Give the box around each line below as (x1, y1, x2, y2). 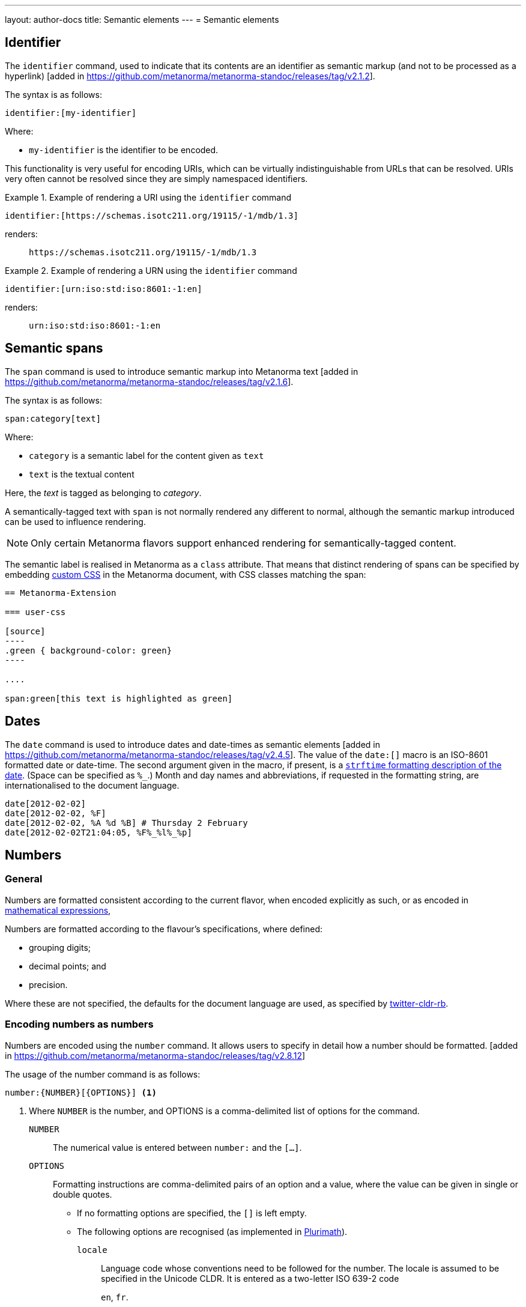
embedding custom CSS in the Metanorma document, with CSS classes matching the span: (5, 569, 366, 580)
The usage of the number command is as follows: (5, 1069, 201, 1079)
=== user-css (5, 607, 66, 617)
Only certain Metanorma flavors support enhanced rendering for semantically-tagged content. (31, 536, 456, 549)
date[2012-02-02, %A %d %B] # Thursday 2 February (5, 817, 248, 828)
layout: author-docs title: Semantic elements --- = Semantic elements (5, 14, 279, 25)
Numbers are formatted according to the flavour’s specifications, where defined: (5, 923, 323, 934)
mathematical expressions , (5, 905, 111, 915)
